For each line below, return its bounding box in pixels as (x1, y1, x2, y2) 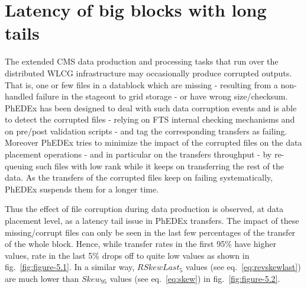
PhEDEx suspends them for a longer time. (5, 182, 159, 195)
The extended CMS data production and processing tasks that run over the (5, 55, 279, 68)
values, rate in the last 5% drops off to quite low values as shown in (5, 249, 250, 261)
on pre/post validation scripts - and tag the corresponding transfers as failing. (5, 124, 287, 137)
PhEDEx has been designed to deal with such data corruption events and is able (5, 101, 297, 114)
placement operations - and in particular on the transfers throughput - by (5, 148, 272, 160)
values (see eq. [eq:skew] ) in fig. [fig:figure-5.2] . (109, 272, 280, 284)
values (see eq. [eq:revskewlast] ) (185, 261, 301, 273)
